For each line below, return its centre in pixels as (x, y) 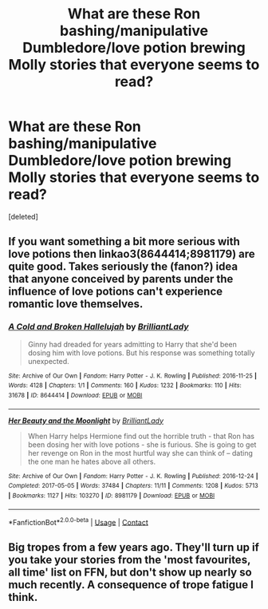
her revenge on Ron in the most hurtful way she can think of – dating (140, 453)
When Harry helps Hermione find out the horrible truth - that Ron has (141, 436)
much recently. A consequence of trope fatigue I (131, 585)
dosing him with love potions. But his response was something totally (141, 353)
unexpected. (48, 361)
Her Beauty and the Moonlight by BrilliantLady (86, 421)
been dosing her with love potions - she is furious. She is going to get (142, 445)
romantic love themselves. (76, 304)
